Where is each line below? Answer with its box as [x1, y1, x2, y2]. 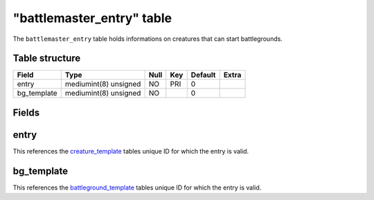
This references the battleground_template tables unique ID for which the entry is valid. [12, 183, 262, 192]
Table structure [12, 53, 81, 64]
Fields [12, 107, 40, 118]
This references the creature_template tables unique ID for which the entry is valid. [12, 147, 249, 155]
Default [190, 70, 216, 80]
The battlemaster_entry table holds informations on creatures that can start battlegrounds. [12, 35, 283, 43]
